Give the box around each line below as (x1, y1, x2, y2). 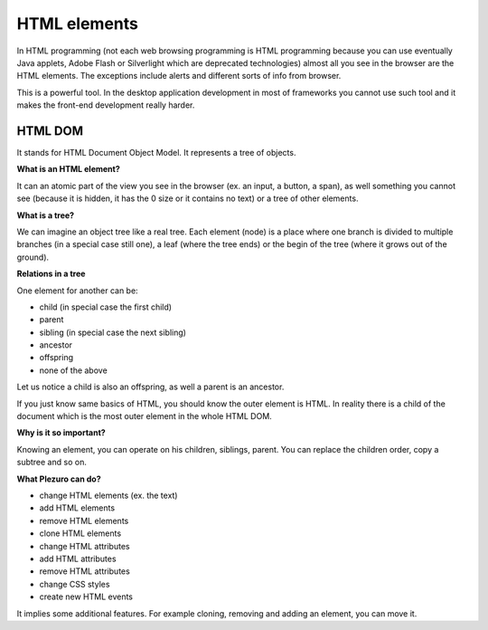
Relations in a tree (16, 268, 86, 280)
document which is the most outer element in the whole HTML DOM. (16, 411, 273, 422)
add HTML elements (39, 502, 116, 513)
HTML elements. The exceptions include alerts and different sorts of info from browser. (16, 71, 342, 81)
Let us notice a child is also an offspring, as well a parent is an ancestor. (16, 381, 285, 393)
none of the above (39, 365, 108, 376)
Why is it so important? (16, 427, 106, 438)
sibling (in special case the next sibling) (39, 327, 187, 338)
